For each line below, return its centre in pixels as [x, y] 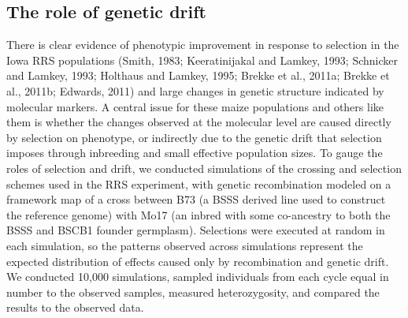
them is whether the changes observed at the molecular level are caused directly [199, 122]
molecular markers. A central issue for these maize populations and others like [195, 106]
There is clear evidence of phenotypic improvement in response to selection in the [203, 45]
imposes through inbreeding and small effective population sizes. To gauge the [195, 153]
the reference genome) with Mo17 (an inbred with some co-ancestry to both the [198, 214]
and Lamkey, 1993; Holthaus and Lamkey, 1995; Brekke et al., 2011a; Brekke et [198, 75]
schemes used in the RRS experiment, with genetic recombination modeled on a [199, 183]
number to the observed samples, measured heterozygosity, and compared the [193, 292]
